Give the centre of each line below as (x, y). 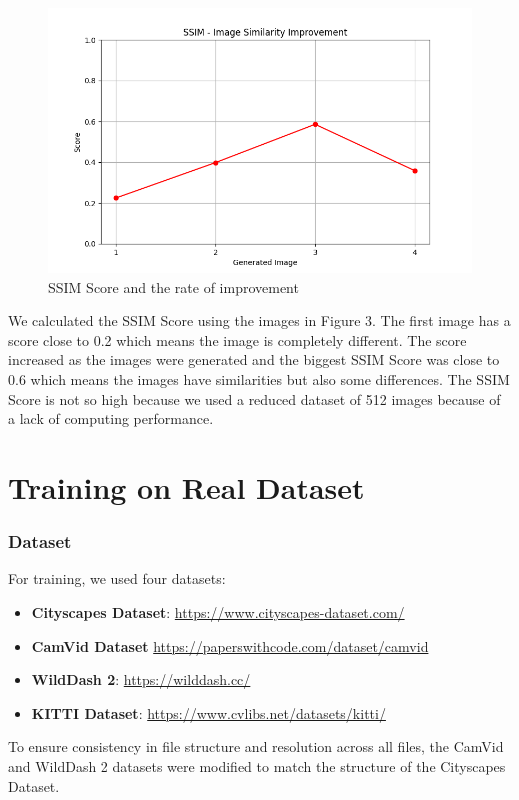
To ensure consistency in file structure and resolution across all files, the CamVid (256, 746)
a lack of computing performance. (111, 418)
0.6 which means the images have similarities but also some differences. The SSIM (259, 378)
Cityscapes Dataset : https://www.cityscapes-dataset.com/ (218, 611)
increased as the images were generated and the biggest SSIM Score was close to (254, 359)
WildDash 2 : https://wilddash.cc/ (141, 679)
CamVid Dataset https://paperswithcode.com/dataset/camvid (230, 645)
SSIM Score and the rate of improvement (173, 286)
